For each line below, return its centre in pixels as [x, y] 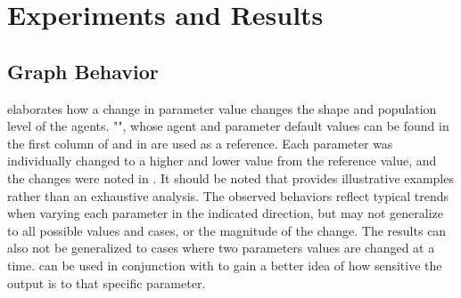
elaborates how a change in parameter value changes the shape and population [222, 108]
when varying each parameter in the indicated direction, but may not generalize [226, 213]
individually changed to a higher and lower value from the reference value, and [222, 161]
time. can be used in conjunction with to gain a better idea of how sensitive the [225, 265]
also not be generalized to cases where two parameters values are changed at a [221, 248]
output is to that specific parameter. [107, 282]
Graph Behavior [83, 71]
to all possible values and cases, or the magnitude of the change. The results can [227, 230]
